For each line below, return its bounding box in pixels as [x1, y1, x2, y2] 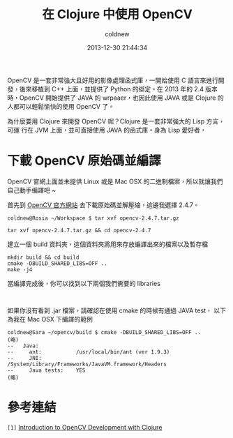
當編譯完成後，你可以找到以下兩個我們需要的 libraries [7, 279, 160, 287]
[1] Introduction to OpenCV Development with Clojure [7, 423, 163, 431]
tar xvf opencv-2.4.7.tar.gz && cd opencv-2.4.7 [7, 227, 151, 234]
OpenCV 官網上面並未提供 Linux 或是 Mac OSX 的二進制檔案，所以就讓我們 [7, 177, 223, 186]
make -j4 [7, 266, 33, 273]
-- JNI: [7, 354, 42, 361]
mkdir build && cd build [7, 254, 80, 261]
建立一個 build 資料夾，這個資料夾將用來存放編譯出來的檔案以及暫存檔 [7, 240, 209, 248]
